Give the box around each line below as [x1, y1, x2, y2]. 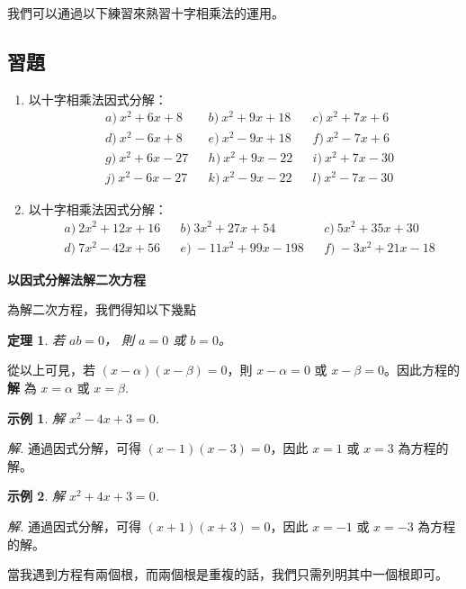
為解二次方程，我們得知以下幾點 [7, 300, 196, 319]
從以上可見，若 [7, 360, 95, 379]
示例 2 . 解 [7, 486, 65, 505]
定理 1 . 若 [7, 330, 65, 349]
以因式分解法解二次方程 [7, 269, 146, 288]
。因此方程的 [383, 360, 460, 379]
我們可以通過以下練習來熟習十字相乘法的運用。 [7, 4, 284, 22]
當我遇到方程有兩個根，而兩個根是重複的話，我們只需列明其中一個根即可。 [7, 565, 448, 584]
